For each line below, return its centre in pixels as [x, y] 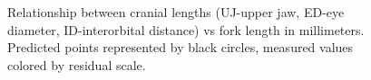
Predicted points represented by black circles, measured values [181, 47]
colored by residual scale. [77, 64]
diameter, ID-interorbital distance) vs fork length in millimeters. [186, 29]
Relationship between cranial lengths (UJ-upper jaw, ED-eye [176, 12]
